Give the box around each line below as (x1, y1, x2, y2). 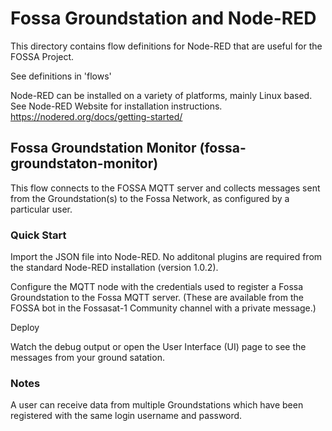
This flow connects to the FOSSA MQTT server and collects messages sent (10, 182, 321, 194)
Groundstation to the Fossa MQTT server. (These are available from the (10, 292, 304, 304)
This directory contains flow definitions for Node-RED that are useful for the (10, 40, 323, 52)
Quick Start (10, 228, 67, 242)
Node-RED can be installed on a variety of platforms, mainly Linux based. (10, 89, 313, 101)
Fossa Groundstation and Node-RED (10, 7, 317, 30)
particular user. (10, 203, 73, 215)
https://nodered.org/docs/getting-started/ (10, 110, 183, 122)
